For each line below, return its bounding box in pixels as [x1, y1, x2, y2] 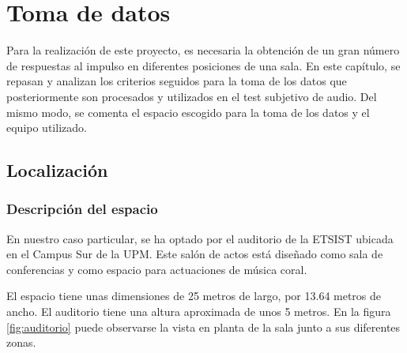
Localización [6, 158, 108, 182]
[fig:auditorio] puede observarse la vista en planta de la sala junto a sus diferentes [6, 318, 401, 335]
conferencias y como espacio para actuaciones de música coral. [6, 261, 307, 277]
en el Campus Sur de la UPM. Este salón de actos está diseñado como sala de [6, 246, 383, 262]
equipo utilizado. [6, 119, 87, 136]
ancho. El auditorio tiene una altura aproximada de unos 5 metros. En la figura [6, 303, 391, 320]
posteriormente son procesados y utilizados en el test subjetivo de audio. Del [6, 88, 377, 104]
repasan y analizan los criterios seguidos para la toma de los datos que [6, 73, 347, 89]
